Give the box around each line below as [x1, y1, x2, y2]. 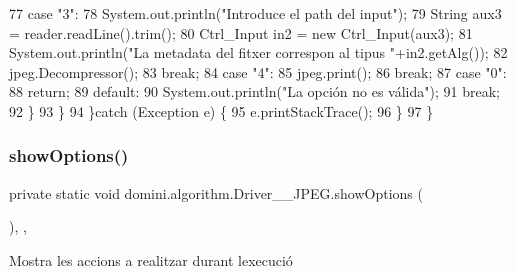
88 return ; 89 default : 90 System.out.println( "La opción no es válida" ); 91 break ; [9, 81, 500, 102]
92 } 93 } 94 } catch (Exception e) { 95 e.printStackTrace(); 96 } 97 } [9, 100, 434, 121]
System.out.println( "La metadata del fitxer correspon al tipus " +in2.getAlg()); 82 [9, 42, 508, 63]
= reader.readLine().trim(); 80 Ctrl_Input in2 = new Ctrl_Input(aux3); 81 [9, 22, 473, 43]
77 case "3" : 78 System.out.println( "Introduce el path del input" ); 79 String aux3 [9, 3, 502, 23]
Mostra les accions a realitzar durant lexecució [9, 249, 293, 270]
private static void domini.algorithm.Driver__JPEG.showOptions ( [9, 182, 423, 203]
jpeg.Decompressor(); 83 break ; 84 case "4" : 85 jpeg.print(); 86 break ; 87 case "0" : [9, 61, 507, 82]
